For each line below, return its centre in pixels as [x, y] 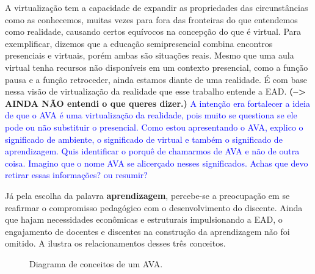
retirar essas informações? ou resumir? [76, 175]
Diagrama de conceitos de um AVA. [96, 263]
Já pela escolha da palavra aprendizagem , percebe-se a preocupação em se [147, 195]
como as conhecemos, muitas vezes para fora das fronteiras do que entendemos [151, 19]
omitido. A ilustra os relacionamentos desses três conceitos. [115, 243]
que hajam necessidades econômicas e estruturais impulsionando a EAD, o [144, 219]
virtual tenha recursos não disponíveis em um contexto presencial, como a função [157, 67]
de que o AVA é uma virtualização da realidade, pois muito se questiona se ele [151, 115]
